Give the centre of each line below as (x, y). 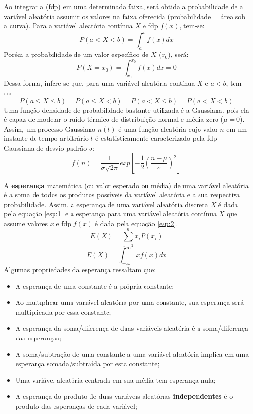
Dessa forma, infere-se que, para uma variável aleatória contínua (99, 83)
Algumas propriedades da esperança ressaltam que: (80, 269)
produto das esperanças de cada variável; (76, 405)
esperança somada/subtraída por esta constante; (87, 364)
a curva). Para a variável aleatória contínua (68, 26)
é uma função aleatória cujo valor (168, 128)
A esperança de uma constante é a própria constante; (95, 286)
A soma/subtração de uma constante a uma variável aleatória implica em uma (132, 354)
